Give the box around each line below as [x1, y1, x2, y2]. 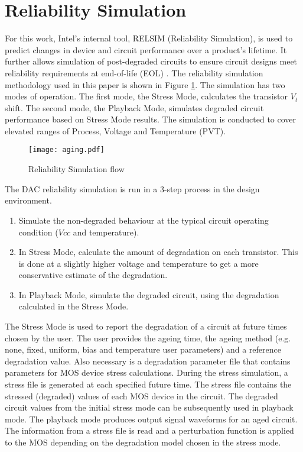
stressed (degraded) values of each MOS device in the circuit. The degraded [5, 389, 278, 402]
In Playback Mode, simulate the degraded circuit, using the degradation [18, 288, 279, 301]
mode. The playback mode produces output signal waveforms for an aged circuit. [5, 412, 298, 425]
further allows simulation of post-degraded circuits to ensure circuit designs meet [5, 55, 298, 67]
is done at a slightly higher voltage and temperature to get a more [18, 257, 259, 269]
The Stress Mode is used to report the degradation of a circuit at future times [5, 320, 287, 332]
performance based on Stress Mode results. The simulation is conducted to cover [5, 113, 297, 125]
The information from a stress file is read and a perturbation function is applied [5, 424, 294, 437]
